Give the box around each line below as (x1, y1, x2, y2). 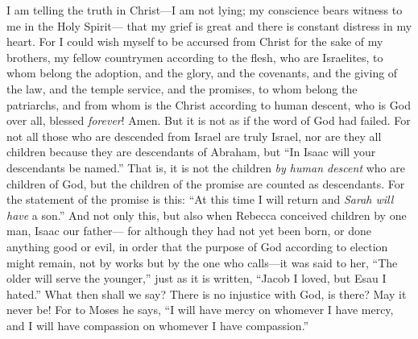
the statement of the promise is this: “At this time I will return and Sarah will (6, 191, 394, 208)
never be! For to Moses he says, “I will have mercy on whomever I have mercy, (6, 301, 394, 318)
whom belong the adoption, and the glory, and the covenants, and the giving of (6, 64, 398, 81)
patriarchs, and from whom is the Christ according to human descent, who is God (6, 96, 411, 113)
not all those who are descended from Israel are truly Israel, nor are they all (6, 127, 382, 144)
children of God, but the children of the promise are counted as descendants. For (6, 175, 405, 192)
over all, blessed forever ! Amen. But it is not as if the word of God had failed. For (6, 112, 411, 129)
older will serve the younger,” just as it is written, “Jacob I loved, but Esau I (6, 270, 387, 287)
